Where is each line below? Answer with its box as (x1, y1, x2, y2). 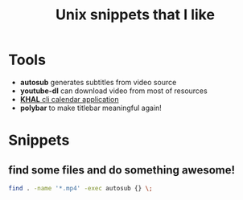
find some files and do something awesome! (8, 163, 236, 177)
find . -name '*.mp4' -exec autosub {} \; (8, 184, 153, 192)
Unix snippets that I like (55, 6, 216, 24)
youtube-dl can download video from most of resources (19, 86, 208, 96)
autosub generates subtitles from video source (19, 77, 177, 87)
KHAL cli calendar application (19, 94, 119, 104)
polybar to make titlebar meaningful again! (19, 103, 163, 112)
